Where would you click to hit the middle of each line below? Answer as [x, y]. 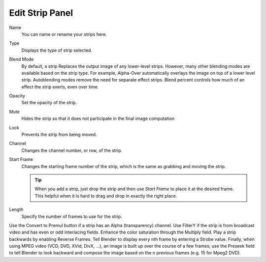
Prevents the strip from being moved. [59, 135]
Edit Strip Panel [41, 13]
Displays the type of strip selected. [57, 50]
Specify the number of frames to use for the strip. [72, 216]
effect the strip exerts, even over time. [60, 87]
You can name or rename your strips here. [64, 34]
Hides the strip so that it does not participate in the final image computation [98, 118]
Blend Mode [21, 59]
